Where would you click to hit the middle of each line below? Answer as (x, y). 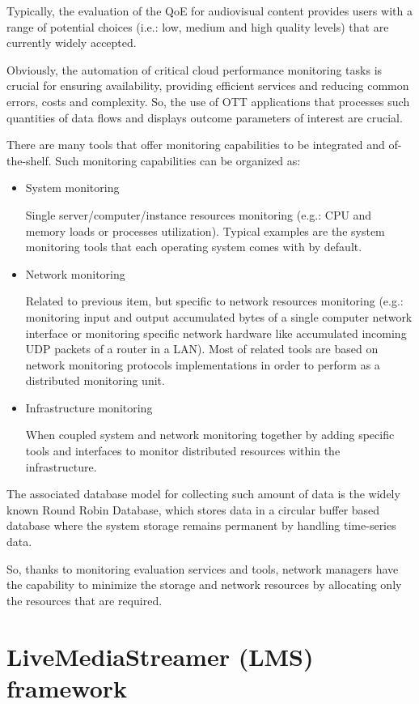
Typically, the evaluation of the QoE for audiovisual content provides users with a (209, 11)
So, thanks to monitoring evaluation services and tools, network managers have (203, 568)
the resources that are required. (85, 600)
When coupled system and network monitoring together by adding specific (210, 435)
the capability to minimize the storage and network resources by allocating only (204, 585)
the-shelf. (29, 160)
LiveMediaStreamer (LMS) (160, 656)
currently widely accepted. (72, 43)
